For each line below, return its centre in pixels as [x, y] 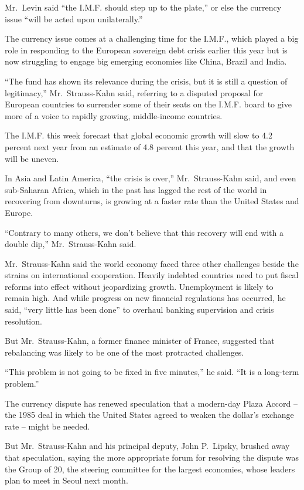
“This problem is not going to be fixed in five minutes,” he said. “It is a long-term [152, 372]
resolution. [23, 321]
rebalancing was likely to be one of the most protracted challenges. [124, 352]
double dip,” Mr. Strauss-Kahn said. [71, 244]
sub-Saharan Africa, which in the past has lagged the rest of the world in [136, 189]
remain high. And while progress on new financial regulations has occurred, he [145, 298]
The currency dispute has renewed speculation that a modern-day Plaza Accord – [151, 403]
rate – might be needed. [47, 426]
